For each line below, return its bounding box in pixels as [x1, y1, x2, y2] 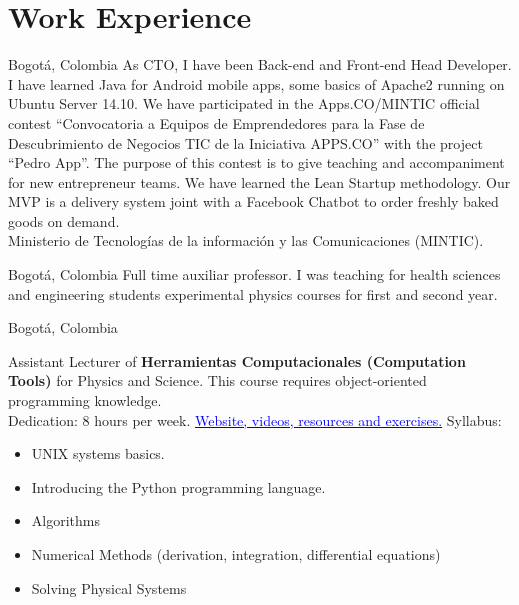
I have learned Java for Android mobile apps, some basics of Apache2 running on [8, 73, 505, 94]
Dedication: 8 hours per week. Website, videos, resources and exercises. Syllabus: [8, 409, 502, 430]
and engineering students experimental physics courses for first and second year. [8, 283, 498, 304]
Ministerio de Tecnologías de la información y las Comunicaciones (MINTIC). [8, 230, 484, 251]
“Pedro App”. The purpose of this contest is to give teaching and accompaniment [8, 152, 505, 173]
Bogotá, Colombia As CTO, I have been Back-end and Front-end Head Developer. [8, 54, 512, 75]
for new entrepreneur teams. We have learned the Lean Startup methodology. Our [8, 171, 511, 192]
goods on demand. [8, 210, 120, 231]
